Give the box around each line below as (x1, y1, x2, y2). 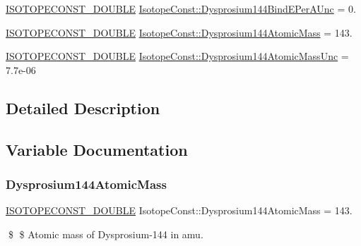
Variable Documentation (6, 138, 188, 160)
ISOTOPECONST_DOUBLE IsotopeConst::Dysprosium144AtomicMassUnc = (6, 49, 349, 63)
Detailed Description (6, 97, 160, 118)
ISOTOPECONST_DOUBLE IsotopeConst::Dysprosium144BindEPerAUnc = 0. (6, 1, 356, 16)
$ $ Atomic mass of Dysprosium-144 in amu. (8, 226, 203, 241)
